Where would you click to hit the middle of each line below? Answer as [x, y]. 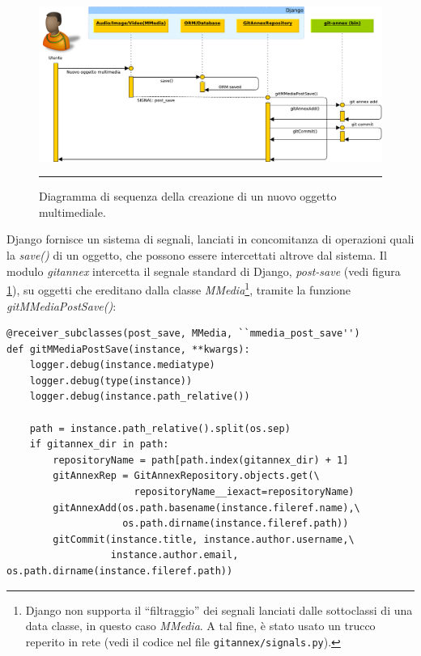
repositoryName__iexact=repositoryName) [244, 492]
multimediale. [72, 212]
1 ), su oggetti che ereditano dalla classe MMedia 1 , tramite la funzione [179, 288]
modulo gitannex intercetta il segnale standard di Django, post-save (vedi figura [204, 271]
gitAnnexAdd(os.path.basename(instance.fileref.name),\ [206, 508]
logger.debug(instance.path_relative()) [140, 397]
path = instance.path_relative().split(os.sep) [160, 428]
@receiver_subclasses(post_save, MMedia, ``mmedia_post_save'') [183, 334]
